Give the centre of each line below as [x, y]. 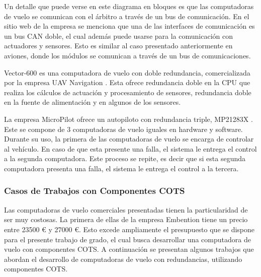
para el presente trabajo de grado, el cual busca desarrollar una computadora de [127, 239]
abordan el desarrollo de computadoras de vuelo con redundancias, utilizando [123, 259]
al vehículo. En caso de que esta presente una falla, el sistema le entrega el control [130, 148]
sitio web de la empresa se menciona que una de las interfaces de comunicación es [129, 26]
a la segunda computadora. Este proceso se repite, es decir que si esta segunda [125, 158]
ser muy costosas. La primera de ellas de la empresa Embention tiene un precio [126, 219]
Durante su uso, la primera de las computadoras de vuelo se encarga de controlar [129, 139]
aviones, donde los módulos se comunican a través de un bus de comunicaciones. [127, 55]
